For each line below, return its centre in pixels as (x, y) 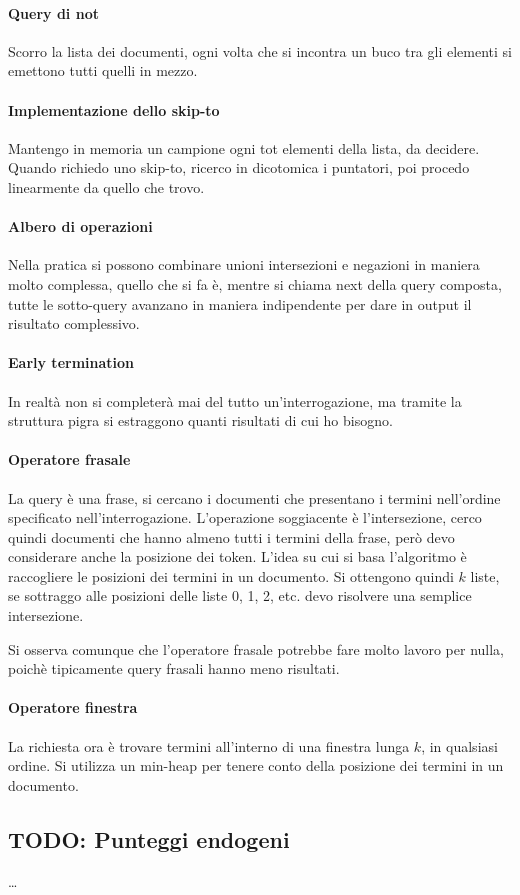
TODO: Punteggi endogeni (149, 838)
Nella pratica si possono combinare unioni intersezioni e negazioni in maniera (244, 264)
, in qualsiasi (459, 745)
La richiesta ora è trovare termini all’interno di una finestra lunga (209, 745)
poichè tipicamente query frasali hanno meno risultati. (174, 668)
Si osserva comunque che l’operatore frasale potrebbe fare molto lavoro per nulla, (256, 648)
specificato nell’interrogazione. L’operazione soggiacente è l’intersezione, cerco (245, 517)
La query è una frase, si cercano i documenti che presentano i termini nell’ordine (254, 497)
